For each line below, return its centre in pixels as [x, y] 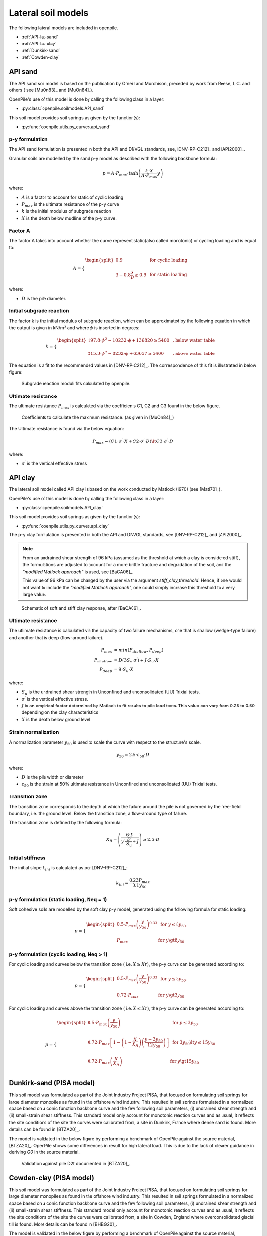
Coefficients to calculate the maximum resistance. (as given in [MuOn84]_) [98, 417]
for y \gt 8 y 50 [171, 941]
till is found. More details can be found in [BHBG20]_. [63, 1224]
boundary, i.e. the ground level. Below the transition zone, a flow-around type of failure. [98, 813]
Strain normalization [34, 732]
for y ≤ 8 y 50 [173, 925]
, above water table [194, 353]
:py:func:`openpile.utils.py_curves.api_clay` [65, 526]
